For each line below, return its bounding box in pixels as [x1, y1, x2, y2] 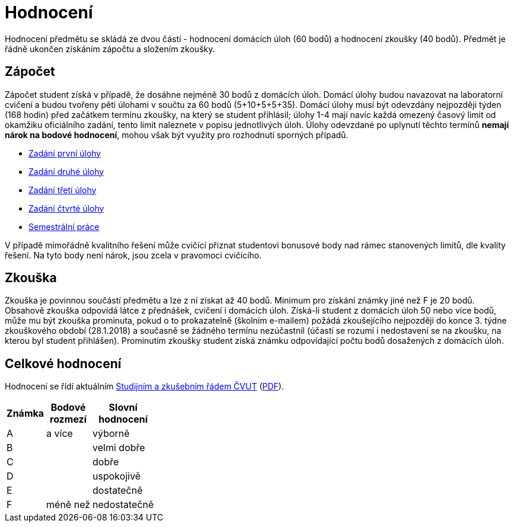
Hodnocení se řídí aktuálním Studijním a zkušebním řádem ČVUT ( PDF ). [5, 381, 284, 392]
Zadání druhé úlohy [28, 166, 104, 177]
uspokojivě [92, 470, 141, 483]
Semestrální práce [28, 221, 100, 232]
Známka [7, 407, 44, 420]
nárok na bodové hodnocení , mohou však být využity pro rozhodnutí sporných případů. [5, 129, 349, 140]
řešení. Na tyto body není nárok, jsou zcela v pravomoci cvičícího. [5, 250, 262, 260]
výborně [92, 427, 130, 440]
